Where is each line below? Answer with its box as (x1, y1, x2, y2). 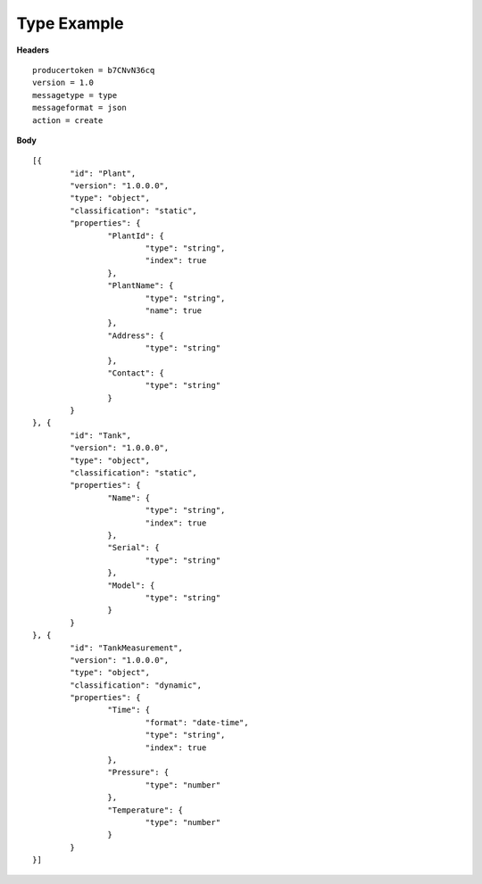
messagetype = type (32, 90, 118, 100)
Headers (16, 45, 49, 55)
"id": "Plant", (70, 168, 137, 178)
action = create (32, 115, 104, 125)
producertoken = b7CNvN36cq (32, 65, 155, 75)
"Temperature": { (107, 805, 183, 815)
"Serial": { (107, 542, 160, 553)
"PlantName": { (107, 281, 174, 291)
